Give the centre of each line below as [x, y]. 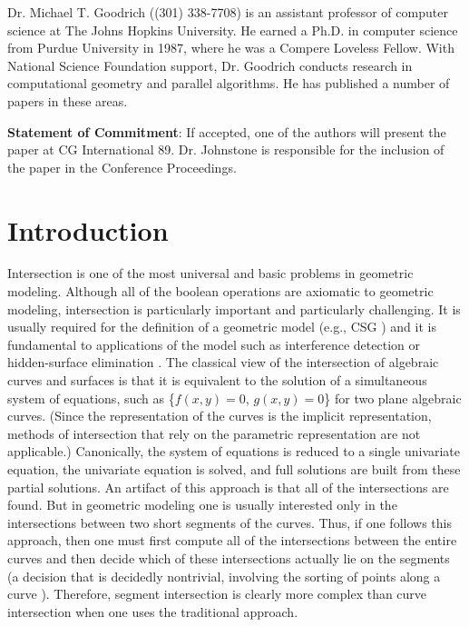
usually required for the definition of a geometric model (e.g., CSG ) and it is [222, 327]
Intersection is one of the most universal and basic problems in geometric [210, 273]
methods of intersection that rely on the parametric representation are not [214, 433]
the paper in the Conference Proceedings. [122, 167]
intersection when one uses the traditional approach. [153, 611]
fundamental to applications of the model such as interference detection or [214, 344]
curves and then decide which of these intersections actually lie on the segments [229, 557]
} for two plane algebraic [393, 398]
